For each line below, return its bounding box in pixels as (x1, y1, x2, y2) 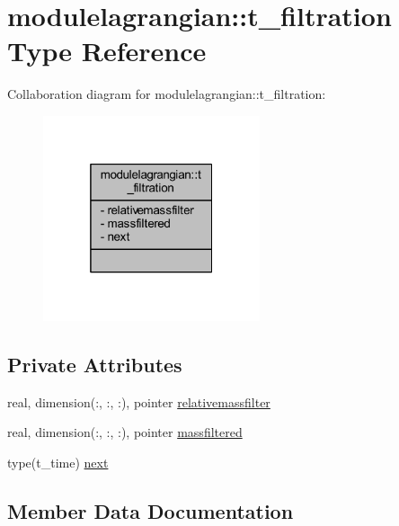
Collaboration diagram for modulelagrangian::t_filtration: (7, 85, 326, 103)
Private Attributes (7, 350, 182, 378)
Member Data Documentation (7, 496, 294, 524)
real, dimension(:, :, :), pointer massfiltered (7, 423, 243, 441)
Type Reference (7, 32, 207, 69)
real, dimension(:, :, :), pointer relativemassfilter (7, 392, 270, 411)
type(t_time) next (7, 452, 109, 471)
